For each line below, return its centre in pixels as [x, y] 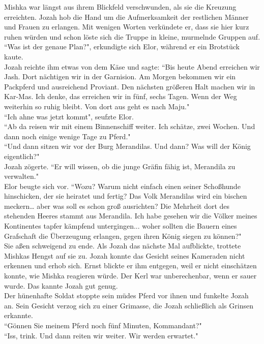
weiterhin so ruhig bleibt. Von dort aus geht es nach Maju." [97, 106]
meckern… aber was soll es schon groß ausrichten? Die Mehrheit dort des [117, 206]
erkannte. [19, 315]
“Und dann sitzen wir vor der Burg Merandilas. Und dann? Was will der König [127, 146]
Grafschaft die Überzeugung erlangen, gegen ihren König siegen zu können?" [123, 236]
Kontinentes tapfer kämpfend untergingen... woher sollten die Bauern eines [121, 226]
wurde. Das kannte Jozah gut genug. [61, 285]
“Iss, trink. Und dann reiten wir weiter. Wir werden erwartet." [101, 335]
